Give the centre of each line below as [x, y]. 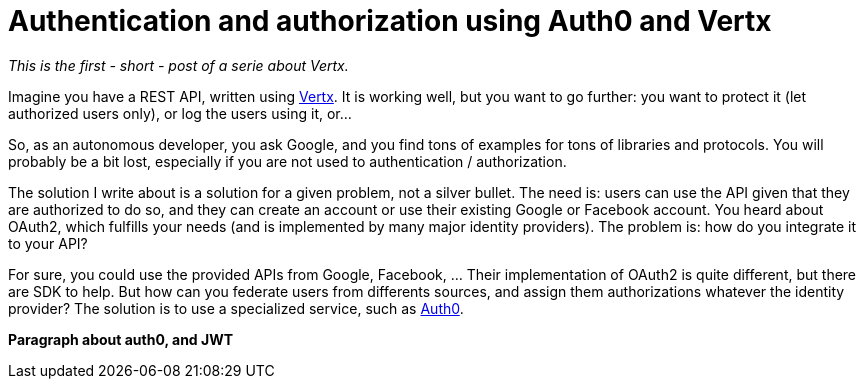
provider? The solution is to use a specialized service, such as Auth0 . [236, 308]
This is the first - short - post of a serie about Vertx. [178, 65]
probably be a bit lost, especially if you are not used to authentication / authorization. [287, 161]
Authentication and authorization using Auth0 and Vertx [390, 21]
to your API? [48, 243]
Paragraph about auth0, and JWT [121, 339]
